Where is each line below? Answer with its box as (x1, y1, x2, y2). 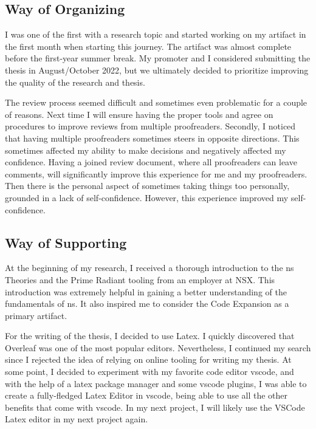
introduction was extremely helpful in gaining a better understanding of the (5, 285, 287, 298)
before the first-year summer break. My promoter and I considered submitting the (5, 52, 311, 64)
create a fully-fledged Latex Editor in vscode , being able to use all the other (5, 389, 288, 402)
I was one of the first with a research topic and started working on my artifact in (5, 28, 306, 41)
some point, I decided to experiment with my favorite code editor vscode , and (5, 365, 294, 378)
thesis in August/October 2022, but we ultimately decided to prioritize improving (5, 63, 309, 76)
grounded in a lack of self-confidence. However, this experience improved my (5, 191, 289, 204)
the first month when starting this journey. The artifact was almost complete (5, 39, 292, 52)
